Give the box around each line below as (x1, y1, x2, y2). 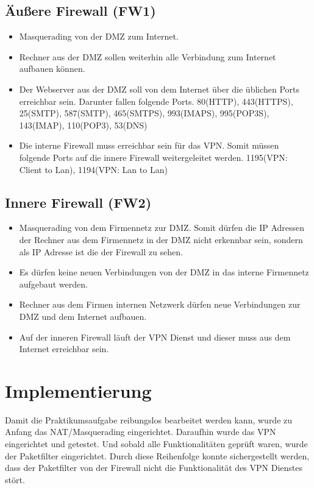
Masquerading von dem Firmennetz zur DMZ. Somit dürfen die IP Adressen (19, 221, 305, 234)
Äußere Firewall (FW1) (5, 1, 156, 20)
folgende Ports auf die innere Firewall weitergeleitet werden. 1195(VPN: (19, 150, 288, 163)
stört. (5, 473, 25, 486)
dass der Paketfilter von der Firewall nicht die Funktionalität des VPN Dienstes (5, 461, 303, 474)
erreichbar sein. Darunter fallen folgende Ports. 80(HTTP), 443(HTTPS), (19, 94, 293, 107)
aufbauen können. (19, 62, 85, 75)
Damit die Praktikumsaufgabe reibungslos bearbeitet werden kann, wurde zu (5, 413, 293, 426)
